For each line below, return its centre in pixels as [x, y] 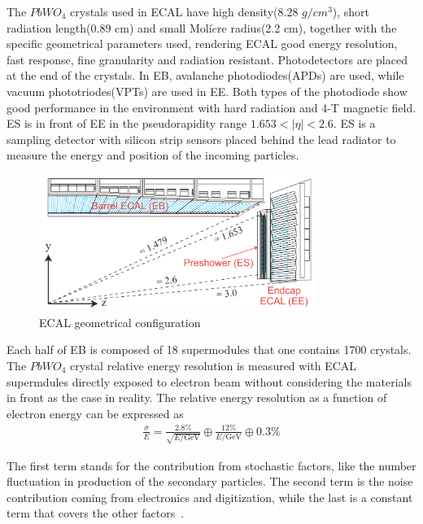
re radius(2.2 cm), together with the [307, 27]
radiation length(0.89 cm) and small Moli [109, 27]
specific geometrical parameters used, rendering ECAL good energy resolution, [202, 44]
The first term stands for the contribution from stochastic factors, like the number [211, 465]
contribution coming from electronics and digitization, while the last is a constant [210, 497]
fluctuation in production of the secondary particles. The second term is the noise [210, 481]
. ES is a [354, 123]
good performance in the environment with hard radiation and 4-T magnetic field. [211, 107]
